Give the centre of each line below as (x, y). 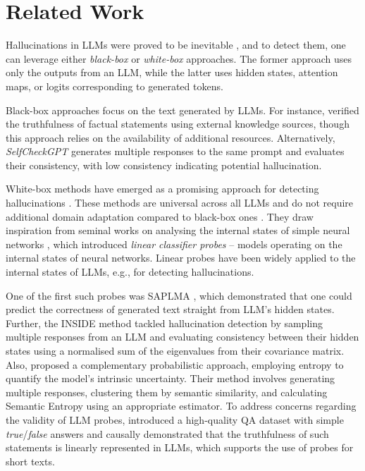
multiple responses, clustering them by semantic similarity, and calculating (167, 392)
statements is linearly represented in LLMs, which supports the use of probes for (180, 447)
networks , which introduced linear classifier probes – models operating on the (174, 244)
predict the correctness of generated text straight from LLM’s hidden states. (170, 309)
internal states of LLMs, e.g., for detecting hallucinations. (130, 272)
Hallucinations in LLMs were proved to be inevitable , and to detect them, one (176, 45)
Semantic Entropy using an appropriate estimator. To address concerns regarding (181, 406)
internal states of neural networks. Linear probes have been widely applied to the (181, 258)
